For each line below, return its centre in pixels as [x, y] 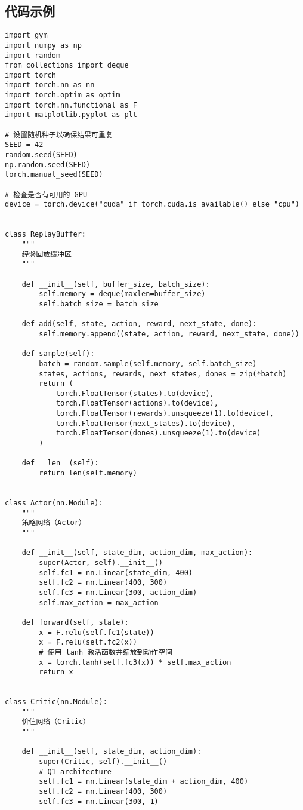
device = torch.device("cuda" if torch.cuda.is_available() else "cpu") [152, 205]
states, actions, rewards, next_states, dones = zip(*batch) [163, 374]
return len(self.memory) [88, 473]
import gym [26, 36]
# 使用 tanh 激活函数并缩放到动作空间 [106, 652]
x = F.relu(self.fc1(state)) [97, 632]
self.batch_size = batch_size [99, 304]
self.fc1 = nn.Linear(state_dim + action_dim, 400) [144, 782]
